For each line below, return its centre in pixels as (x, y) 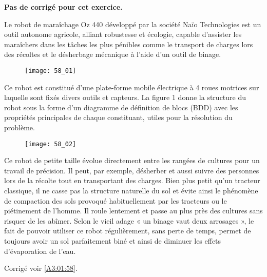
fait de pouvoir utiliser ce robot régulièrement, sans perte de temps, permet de (128, 231)
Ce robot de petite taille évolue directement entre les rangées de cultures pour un (132, 160)
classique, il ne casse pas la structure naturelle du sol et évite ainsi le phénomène (131, 191)
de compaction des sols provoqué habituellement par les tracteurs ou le (116, 200)
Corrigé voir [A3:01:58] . (41, 268)
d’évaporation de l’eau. (40, 251)
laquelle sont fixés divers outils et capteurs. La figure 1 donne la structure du (125, 97)
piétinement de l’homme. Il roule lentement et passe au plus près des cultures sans (133, 211)
